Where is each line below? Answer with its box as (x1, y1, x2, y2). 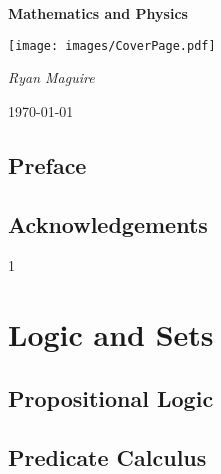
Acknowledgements (8, 208, 208, 239)
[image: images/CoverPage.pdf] (8, 38, 216, 53)
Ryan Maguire (8, 67, 95, 88)
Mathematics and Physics (8, 3, 188, 23)
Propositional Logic (8, 382, 214, 413)
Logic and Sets (8, 314, 214, 355)
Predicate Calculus (8, 441, 207, 472)
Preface (8, 149, 87, 180)
